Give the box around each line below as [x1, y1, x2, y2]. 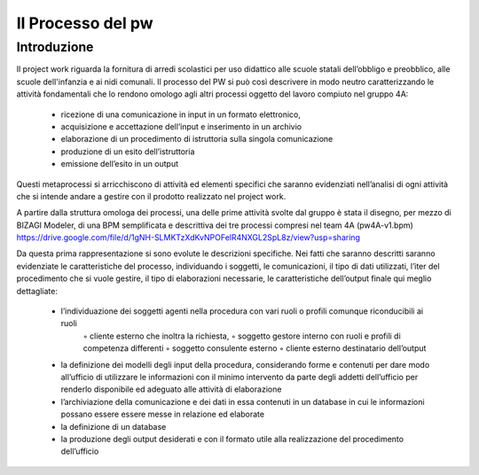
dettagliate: [16, 285, 58, 296]
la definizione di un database [60, 421, 167, 432]
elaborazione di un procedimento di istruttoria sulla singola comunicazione [60, 134, 334, 144]
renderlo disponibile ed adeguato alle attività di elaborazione [60, 384, 282, 394]
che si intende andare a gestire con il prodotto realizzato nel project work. [16, 191, 287, 201]
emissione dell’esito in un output [60, 159, 179, 169]
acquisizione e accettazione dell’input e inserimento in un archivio [60, 121, 302, 132]
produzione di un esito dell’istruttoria [60, 146, 195, 157]
